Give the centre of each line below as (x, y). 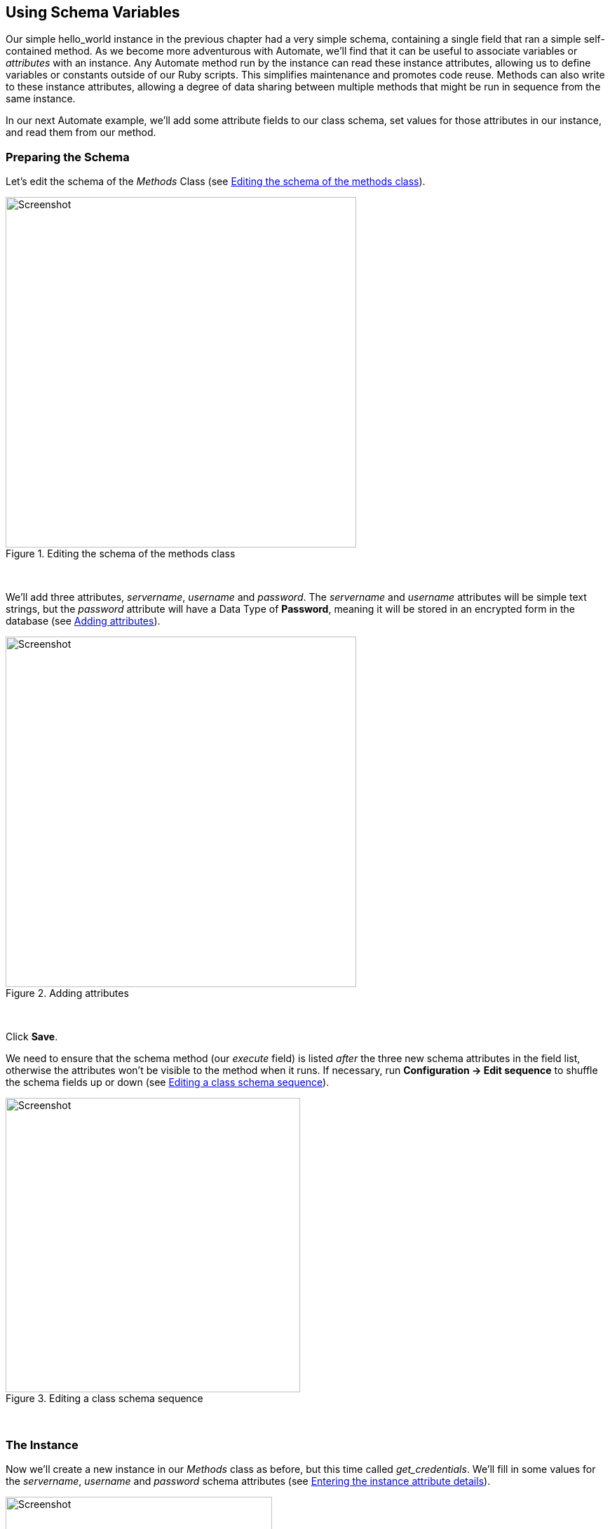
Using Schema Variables (93, 12)
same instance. (41, 99)
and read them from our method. (81, 132)
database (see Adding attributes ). (83, 621)
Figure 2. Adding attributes (67, 993)
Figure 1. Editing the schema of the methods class (121, 554)
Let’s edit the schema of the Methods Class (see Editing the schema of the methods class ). (216, 182)
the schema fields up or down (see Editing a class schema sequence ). (168, 1082)
